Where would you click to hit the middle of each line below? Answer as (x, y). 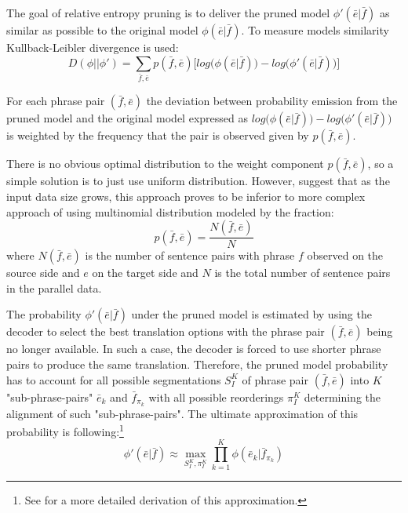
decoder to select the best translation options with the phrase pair (166, 331)
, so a (381, 164)
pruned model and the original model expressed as (127, 118)
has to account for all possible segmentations (114, 379)
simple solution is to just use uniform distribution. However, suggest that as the (198, 181)
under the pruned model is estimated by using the (251, 314)
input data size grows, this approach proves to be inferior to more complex (186, 196)
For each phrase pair (56, 101)
